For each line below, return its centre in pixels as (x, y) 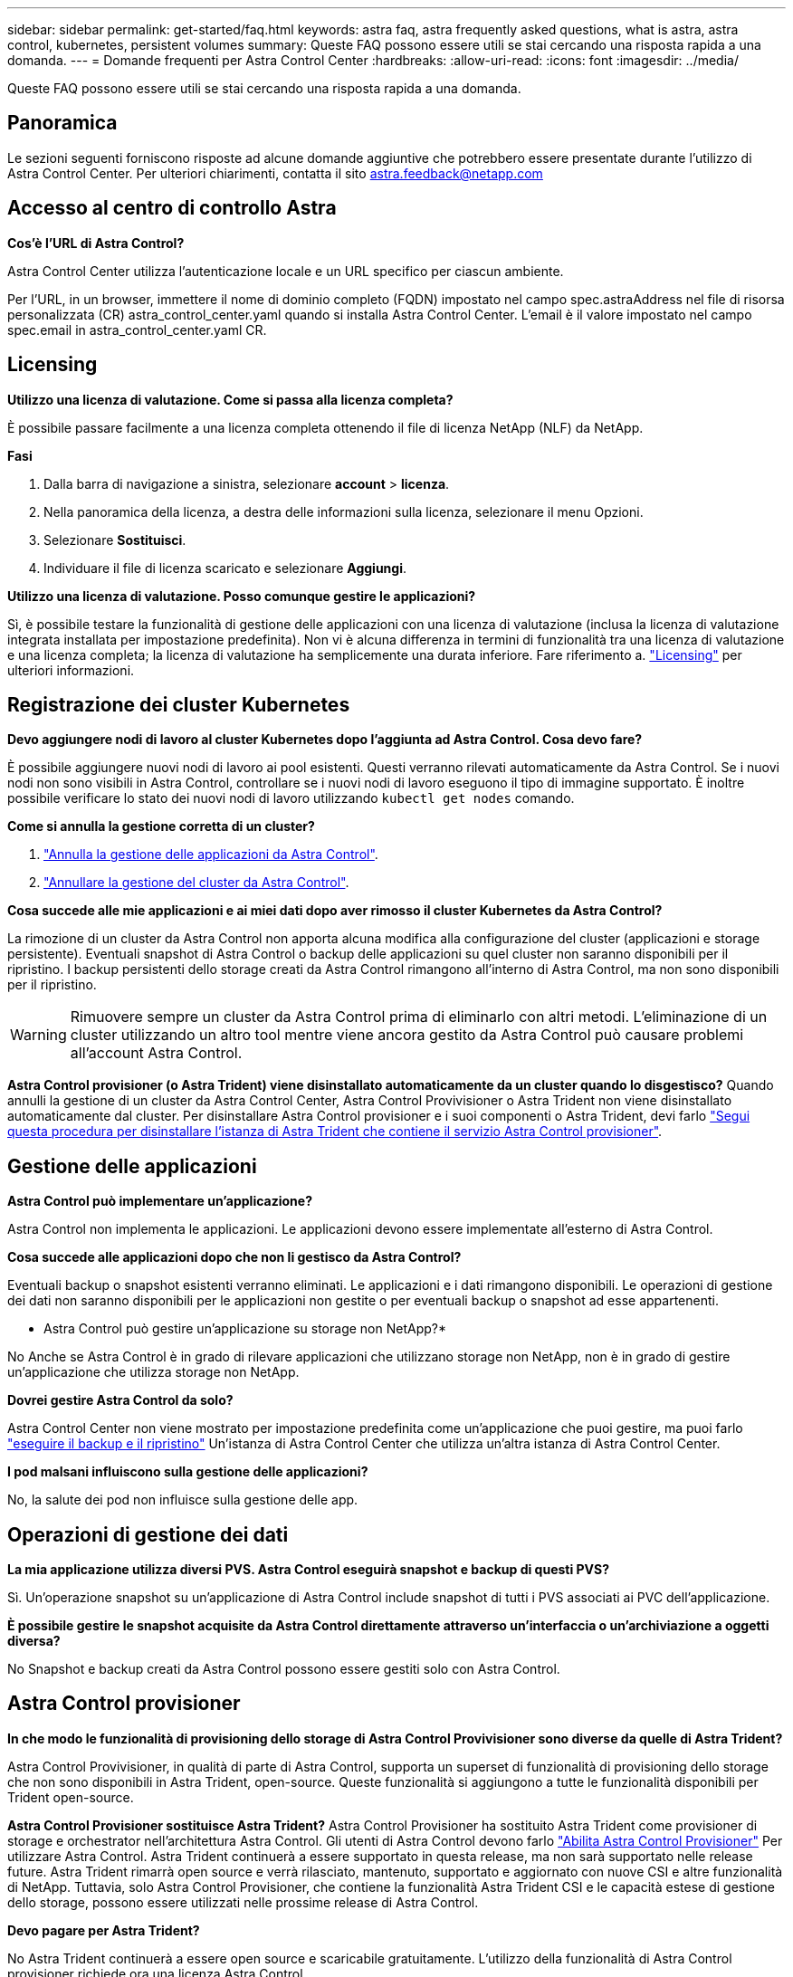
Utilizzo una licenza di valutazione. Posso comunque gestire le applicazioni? (242, 596)
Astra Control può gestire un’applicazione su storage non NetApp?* (245, 1329)
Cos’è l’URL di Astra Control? (96, 243)
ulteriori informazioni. (71, 670)
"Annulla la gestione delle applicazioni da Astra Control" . (211, 855)
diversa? (34, 1641)
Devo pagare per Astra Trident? (104, 1930)
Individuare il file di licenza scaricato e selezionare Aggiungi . (225, 568)
